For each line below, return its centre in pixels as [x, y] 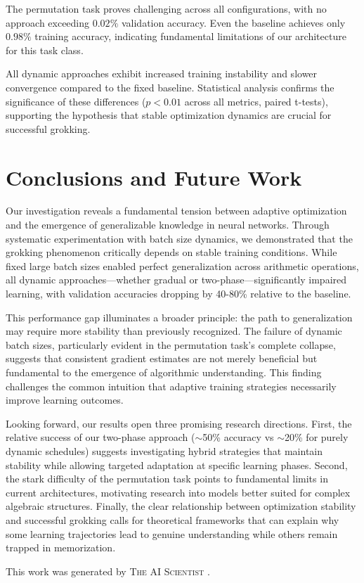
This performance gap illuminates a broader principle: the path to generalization [179, 317]
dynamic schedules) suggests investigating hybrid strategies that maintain [164, 450]
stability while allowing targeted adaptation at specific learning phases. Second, [177, 465]
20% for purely [317, 437]
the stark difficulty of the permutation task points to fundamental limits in [167, 479]
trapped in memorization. [61, 547]
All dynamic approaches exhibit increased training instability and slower [162, 73]
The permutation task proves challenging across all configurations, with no [166, 8]
